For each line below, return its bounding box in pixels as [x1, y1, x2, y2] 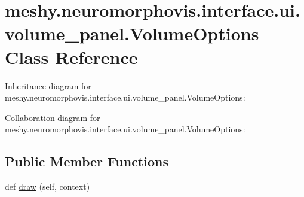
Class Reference [5, 44, 138, 69]
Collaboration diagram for [5, 111, 100, 123]
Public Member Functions [5, 152, 168, 171]
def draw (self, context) [5, 180, 90, 193]
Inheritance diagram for [5, 79, 91, 92]
